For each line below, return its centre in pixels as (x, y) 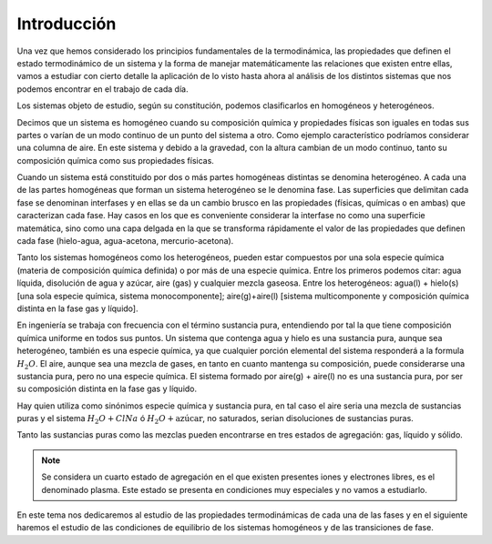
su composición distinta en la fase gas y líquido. (107, 389)
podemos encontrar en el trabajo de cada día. (102, 89)
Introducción (67, 24)
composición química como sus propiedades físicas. (115, 160)
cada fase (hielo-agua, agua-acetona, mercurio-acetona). (125, 241)
